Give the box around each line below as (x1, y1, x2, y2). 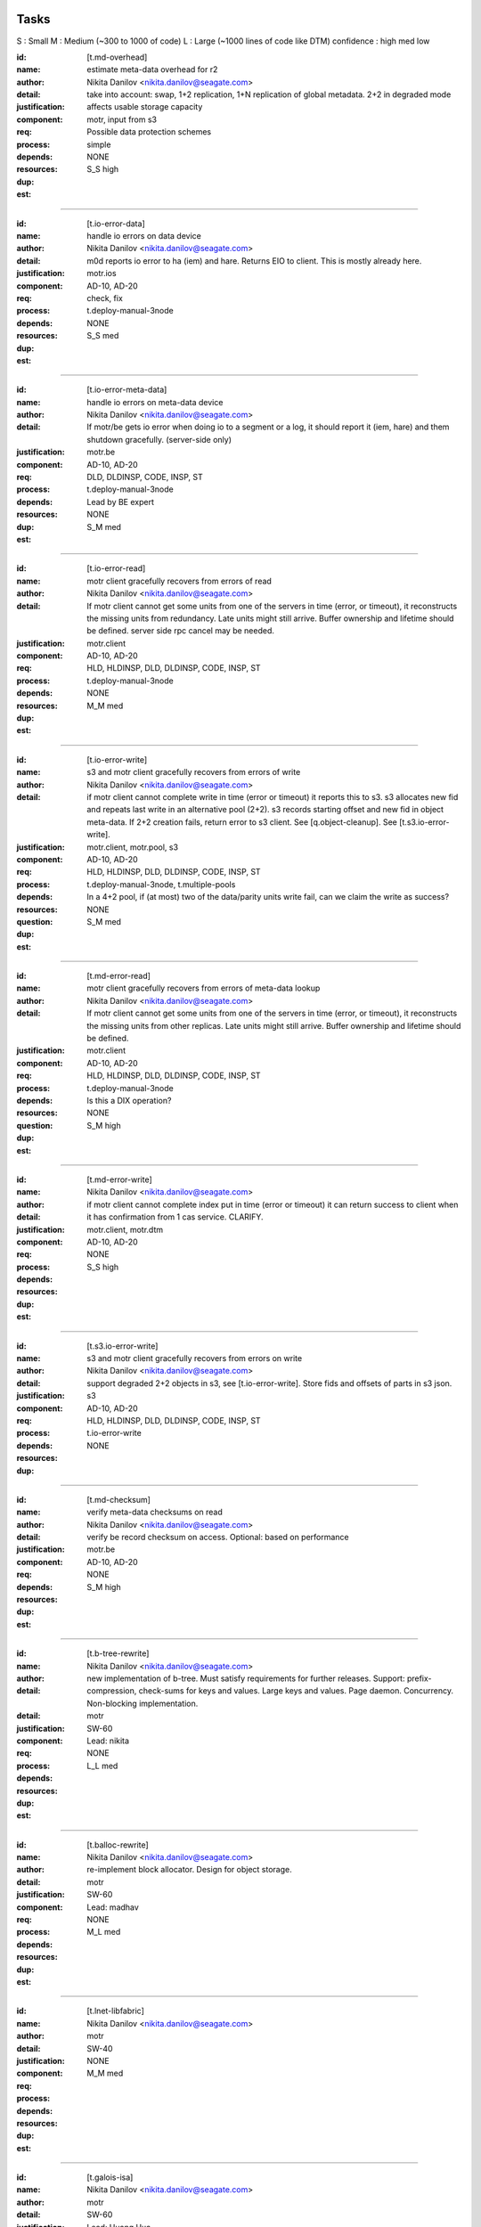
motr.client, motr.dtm (86, 1224, 164, 1235)
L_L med (86, 1760, 118, 1771)
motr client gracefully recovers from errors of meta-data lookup (86, 983, 321, 993)
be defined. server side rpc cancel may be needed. (86, 625, 275, 636)
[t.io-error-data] (86, 218, 146, 229)
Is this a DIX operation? (86, 1095, 172, 1105)
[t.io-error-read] (86, 563, 146, 574)
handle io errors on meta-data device (86, 396, 224, 407)
